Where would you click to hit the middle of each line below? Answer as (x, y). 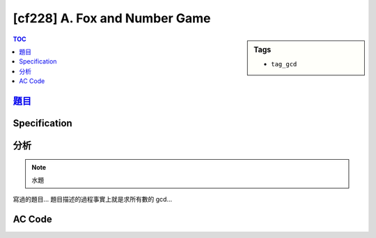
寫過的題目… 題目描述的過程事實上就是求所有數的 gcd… (93, 200)
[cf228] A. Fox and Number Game (112, 18)
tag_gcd (284, 64)
